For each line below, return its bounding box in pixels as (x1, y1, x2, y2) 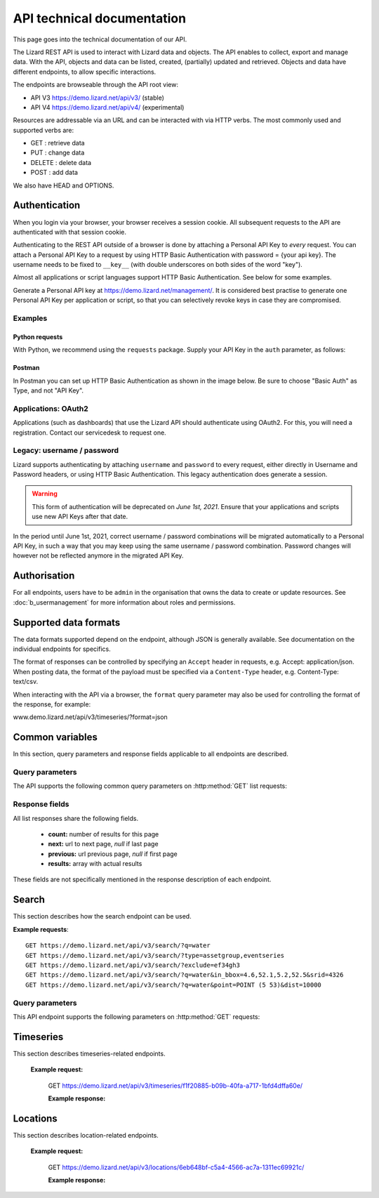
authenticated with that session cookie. (13, 228, 126, 236)
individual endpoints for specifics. (13, 645, 112, 653)
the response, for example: (13, 699, 91, 709)
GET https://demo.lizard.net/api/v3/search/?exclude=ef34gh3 (25, 961, 240, 969)
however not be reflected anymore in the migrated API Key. (13, 551, 184, 560)
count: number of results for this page (48, 829, 159, 838)
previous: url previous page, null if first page (48, 850, 178, 858)
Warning (32, 489, 58, 498)
